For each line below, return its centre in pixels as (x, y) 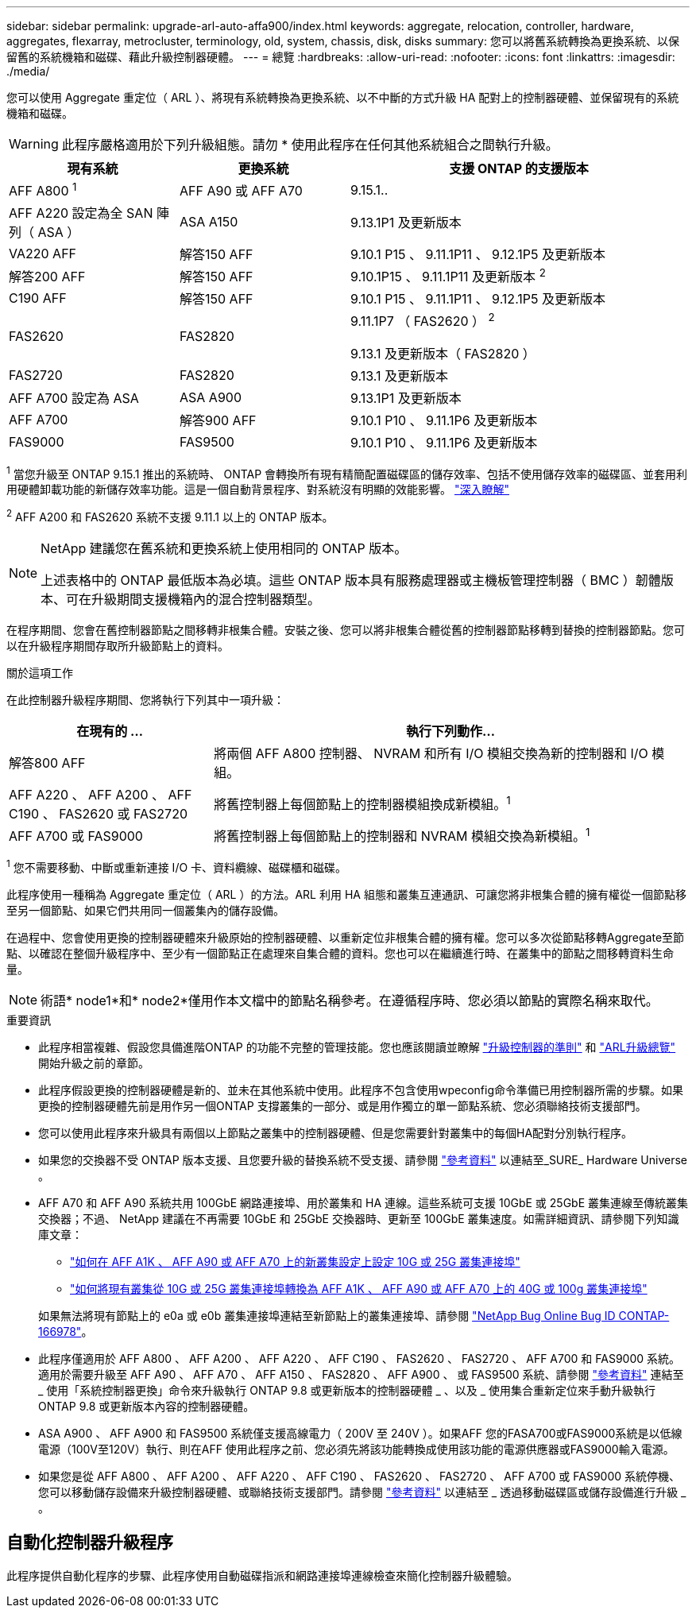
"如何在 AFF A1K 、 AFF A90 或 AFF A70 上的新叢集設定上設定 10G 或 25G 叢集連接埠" (295, 1261)
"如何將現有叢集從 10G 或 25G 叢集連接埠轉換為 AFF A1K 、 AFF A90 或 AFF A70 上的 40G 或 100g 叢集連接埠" (359, 1288)
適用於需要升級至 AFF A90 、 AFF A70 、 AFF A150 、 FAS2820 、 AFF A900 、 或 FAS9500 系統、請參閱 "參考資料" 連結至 (361, 1374)
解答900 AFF (218, 420)
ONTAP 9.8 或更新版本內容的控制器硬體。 (147, 1406)
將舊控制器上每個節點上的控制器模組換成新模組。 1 (362, 803)
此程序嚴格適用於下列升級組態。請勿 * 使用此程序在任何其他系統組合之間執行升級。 (310, 145)
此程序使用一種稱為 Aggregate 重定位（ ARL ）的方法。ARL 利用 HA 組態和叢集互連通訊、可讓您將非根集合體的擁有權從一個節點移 (346, 894)
